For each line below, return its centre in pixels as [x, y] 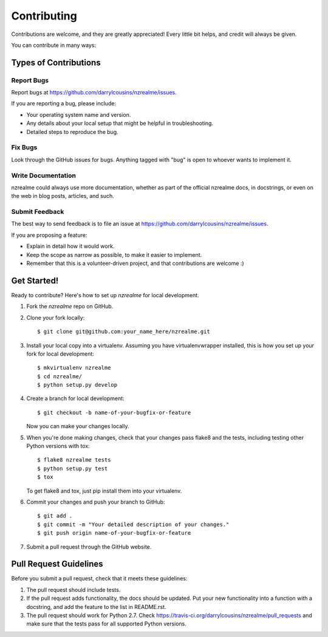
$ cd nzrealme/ [60, 376]
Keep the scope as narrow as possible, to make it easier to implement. [114, 255]
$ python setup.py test [73, 468]
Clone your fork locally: [56, 317]
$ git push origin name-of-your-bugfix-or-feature [114, 533]
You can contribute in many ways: [54, 45]
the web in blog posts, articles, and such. [63, 196]
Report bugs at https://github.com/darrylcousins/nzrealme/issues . [94, 93]
